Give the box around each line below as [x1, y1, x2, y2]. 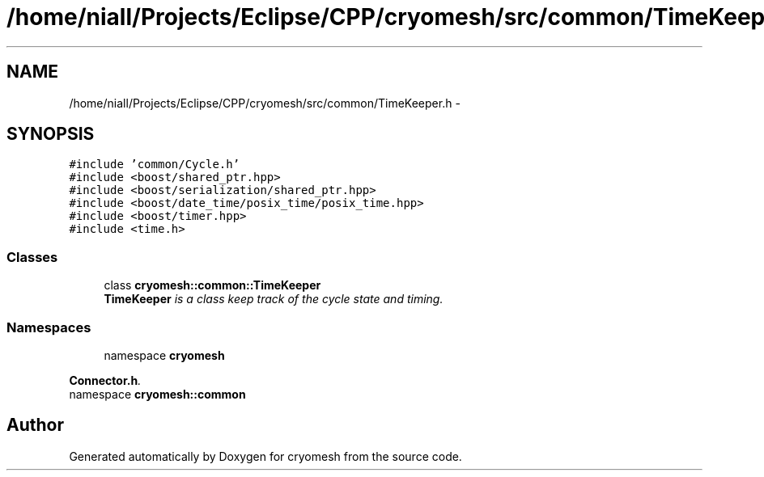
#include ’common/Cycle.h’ [69, 158, 240, 171]
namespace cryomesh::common [69, 386, 246, 401]
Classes [6, 248, 58, 265]
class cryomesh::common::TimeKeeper [104, 278, 321, 293]
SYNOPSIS [6, 124, 95, 145]
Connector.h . [69, 373, 142, 387]
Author [6, 415, 64, 436]
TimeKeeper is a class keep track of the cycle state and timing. [104, 292, 444, 306]
